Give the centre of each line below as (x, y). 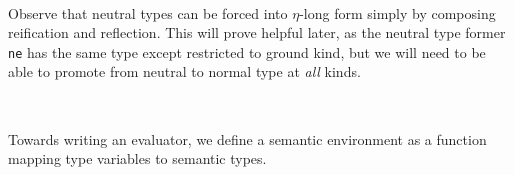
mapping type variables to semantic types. (137, 158)
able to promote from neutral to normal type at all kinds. (184, 71)
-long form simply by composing (397, 12)
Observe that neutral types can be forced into (148, 12)
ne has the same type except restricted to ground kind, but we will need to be (247, 51)
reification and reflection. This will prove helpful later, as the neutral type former (257, 32)
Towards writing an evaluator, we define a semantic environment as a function (247, 138)
